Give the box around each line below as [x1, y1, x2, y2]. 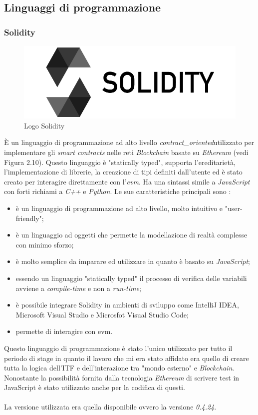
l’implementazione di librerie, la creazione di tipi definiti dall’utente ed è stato [4, 166, 243, 177]
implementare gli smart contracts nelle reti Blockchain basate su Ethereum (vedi [4, 147, 249, 157]
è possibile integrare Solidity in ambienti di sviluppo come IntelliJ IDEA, [15, 299, 239, 310]
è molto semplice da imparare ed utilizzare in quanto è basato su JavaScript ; [15, 256, 250, 266]
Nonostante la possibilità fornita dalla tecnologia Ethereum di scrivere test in [4, 372, 240, 382]
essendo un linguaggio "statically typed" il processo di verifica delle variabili [15, 272, 247, 283]
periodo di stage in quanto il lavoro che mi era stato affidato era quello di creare [4, 352, 249, 363]
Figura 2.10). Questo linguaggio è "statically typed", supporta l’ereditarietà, [4, 156, 236, 167]
